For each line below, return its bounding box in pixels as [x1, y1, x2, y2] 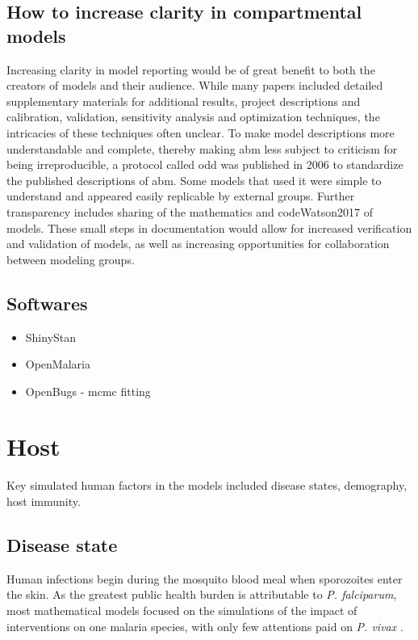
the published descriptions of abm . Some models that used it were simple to [6, 171, 382, 188]
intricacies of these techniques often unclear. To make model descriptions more [6, 124, 395, 141]
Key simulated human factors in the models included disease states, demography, [6, 477, 408, 494]
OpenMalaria [25, 356, 90, 373]
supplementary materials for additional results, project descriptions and [6, 92, 361, 109]
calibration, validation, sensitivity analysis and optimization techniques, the [6, 108, 380, 125]
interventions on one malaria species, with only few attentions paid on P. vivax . [6, 617, 403, 634]
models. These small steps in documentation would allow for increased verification [6, 219, 412, 236]
